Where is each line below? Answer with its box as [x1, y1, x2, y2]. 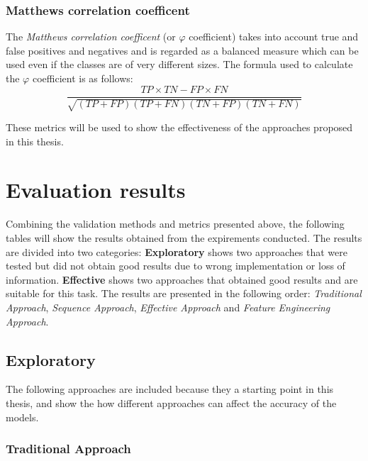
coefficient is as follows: [32, 71, 133, 85]
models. [6, 409, 39, 424]
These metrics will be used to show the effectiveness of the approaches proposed [6, 120, 353, 135]
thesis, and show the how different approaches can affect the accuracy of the [6, 395, 337, 410]
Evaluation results [6, 175, 186, 204]
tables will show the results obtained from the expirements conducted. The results [6, 230, 362, 245]
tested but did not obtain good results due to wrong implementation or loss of [6, 258, 345, 273]
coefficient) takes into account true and [189, 29, 359, 44]
